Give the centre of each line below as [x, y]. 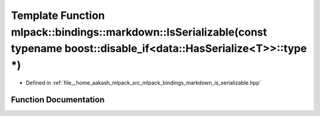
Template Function [58, 15]
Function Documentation [58, 100]
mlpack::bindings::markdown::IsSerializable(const [139, 32]
